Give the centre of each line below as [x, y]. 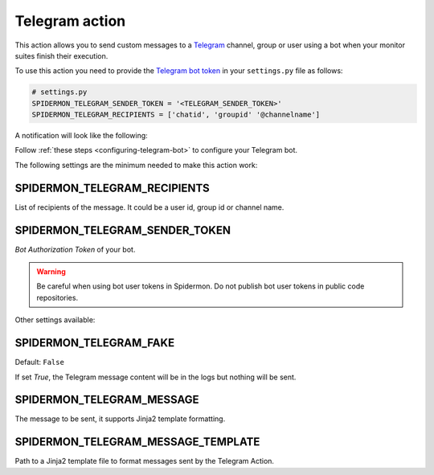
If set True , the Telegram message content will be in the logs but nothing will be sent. [156, 377]
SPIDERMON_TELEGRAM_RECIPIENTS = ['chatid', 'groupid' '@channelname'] [176, 115]
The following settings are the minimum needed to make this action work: [136, 165]
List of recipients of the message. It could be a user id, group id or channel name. [149, 207]
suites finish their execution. [61, 55]
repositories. [57, 297]
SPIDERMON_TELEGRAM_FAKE [95, 343]
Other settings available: [55, 320]
